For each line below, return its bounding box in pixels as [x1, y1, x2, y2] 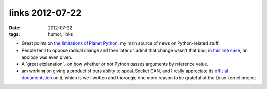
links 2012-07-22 [9, 7, 82, 18]
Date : [9, 25, 21, 30]
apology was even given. [21, 54, 73, 60]
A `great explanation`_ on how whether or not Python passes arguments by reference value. [21, 61, 209, 67]
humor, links [48, 31, 73, 37]
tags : [9, 31, 20, 37]
